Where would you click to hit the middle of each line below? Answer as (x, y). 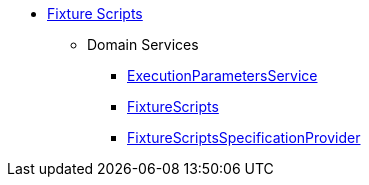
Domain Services (143, 44)
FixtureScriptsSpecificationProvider (244, 137)
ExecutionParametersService (222, 75)
